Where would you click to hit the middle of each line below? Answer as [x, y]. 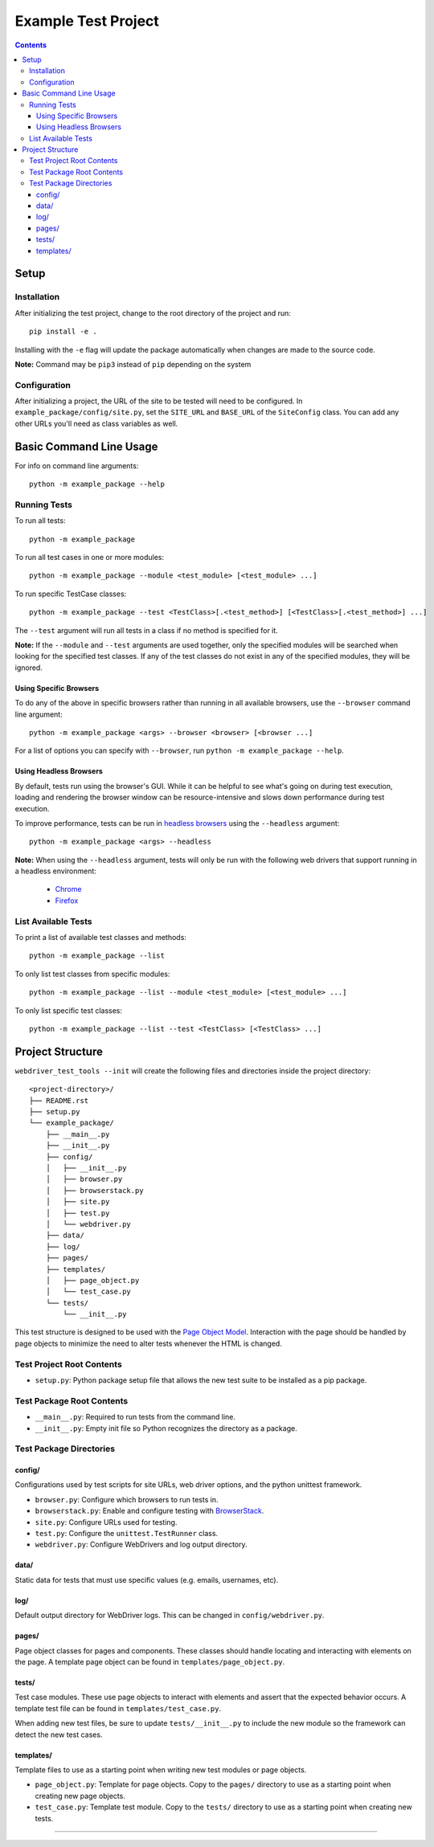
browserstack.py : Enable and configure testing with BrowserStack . [149, 1511]
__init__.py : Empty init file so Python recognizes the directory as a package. [166, 1428]
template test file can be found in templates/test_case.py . [118, 1708]
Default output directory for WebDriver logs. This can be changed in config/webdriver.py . [170, 1616]
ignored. [29, 668]
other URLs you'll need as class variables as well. [96, 423]
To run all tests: [40, 521]
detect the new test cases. [59, 1735]
